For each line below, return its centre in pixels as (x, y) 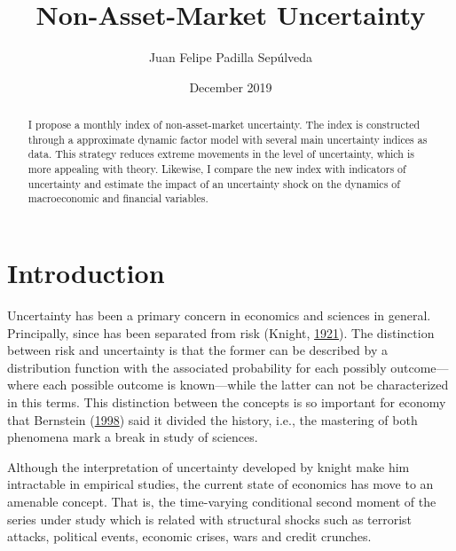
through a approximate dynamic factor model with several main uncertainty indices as (228, 139)
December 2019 (231, 87)
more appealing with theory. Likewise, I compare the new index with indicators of (217, 169)
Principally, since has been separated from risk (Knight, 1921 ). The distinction (221, 332)
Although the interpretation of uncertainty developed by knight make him (208, 466)
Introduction (86, 273)
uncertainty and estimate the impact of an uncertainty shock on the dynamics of (214, 183)
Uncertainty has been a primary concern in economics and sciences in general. (219, 315)
